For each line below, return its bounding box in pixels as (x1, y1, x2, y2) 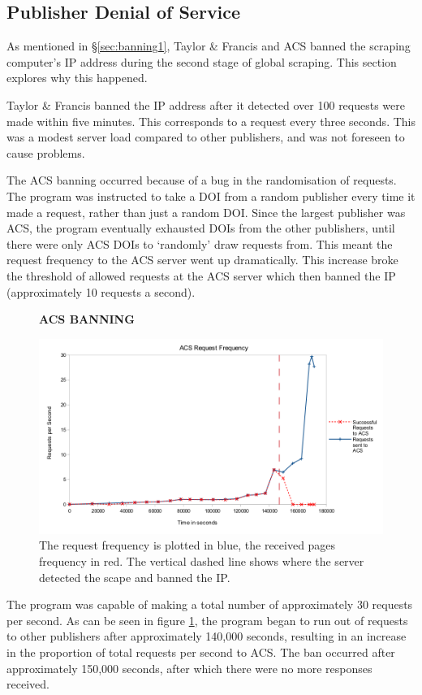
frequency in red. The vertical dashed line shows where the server (39, 553, 364, 570)
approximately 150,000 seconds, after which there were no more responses (6, 659, 372, 676)
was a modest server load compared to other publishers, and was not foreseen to (6, 128, 405, 146)
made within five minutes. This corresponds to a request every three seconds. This (6, 112, 416, 129)
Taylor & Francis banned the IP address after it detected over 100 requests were (6, 96, 406, 113)
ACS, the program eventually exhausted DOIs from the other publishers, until (6, 219, 395, 237)
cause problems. (6, 144, 85, 161)
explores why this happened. (6, 69, 148, 86)
